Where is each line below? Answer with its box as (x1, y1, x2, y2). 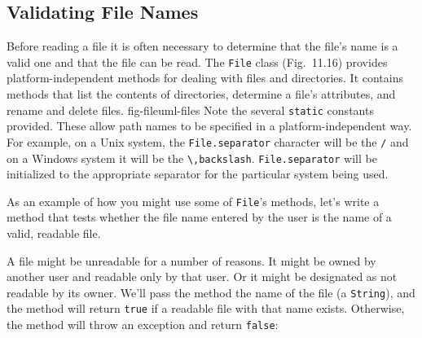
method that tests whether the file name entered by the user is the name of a (7, 209, 392, 226)
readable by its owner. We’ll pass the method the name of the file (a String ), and (7, 283, 415, 301)
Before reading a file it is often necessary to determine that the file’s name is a (7, 37, 398, 55)
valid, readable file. (7, 225, 101, 242)
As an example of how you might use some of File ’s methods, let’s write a (7, 192, 380, 209)
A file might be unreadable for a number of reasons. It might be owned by (7, 252, 376, 269)
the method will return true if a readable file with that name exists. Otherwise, (7, 300, 405, 317)
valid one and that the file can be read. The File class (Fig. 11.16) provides (7, 53, 388, 70)
